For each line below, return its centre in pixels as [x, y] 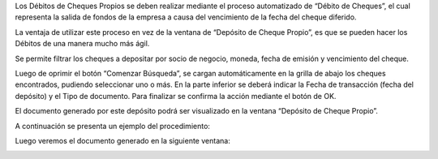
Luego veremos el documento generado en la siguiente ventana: [122, 140]
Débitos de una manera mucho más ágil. [82, 44]
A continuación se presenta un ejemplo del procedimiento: [113, 126]
